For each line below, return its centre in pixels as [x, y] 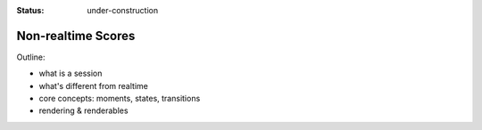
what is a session [71, 73]
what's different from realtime [94, 85]
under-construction [123, 10]
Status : [30, 10]
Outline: [31, 57]
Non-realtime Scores [76, 36]
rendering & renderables [83, 110]
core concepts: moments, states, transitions [120, 99]
